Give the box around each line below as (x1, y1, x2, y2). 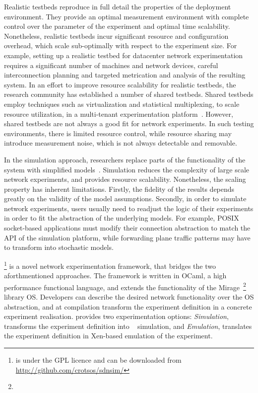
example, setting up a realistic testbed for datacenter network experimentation (4, 50, 243, 60)
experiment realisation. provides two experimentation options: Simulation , (4, 311, 229, 321)
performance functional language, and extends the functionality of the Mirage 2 (4, 280, 246, 292)
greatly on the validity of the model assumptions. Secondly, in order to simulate (4, 193, 247, 204)
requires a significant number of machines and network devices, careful (4, 60, 218, 70)
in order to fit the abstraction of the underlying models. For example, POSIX (4, 213, 239, 223)
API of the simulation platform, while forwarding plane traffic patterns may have (4, 232, 251, 242)
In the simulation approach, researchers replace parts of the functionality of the (4, 154, 246, 164)
